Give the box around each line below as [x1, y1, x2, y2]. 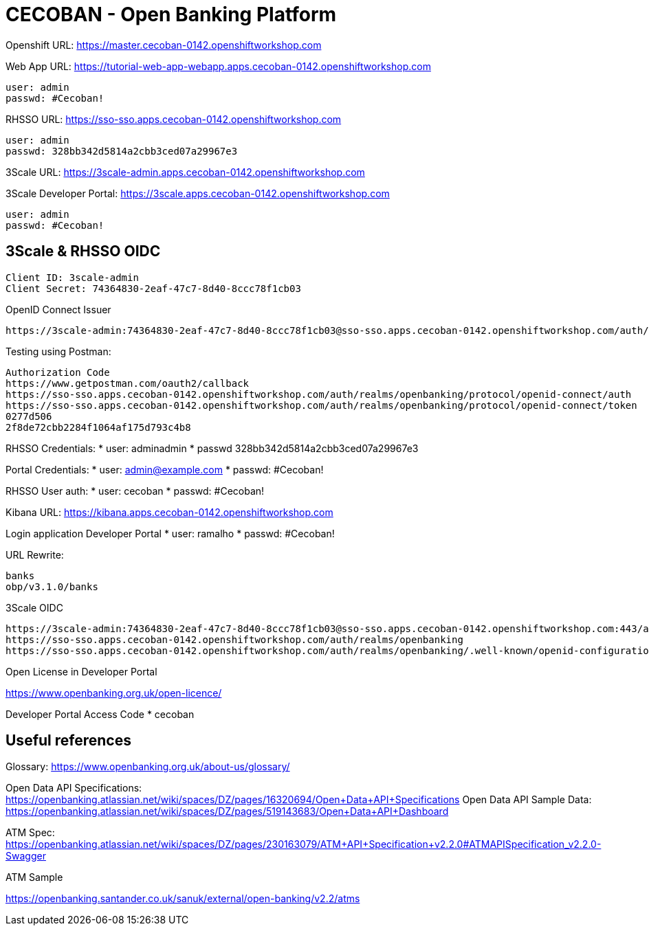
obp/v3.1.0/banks [5, 581, 98, 592]
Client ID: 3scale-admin [5, 271, 139, 283]
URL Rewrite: [5, 548, 64, 561]
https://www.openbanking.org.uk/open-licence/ [5, 686, 222, 699]
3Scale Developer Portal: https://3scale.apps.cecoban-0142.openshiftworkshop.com [5, 187, 390, 199]
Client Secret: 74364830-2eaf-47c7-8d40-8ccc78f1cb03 [5, 282, 301, 294]
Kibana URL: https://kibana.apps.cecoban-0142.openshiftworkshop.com [5, 506, 333, 518]
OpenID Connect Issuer [5, 303, 111, 315]
